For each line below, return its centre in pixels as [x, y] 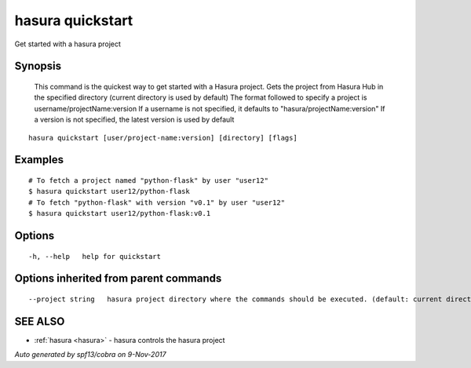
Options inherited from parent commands [118, 279]
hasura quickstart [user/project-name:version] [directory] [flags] [163, 138]
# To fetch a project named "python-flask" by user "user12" [148, 180]
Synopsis [38, 66]
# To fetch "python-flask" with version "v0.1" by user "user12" [157, 202]
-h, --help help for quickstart [95, 256]
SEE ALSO [40, 321]
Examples [39, 160]
